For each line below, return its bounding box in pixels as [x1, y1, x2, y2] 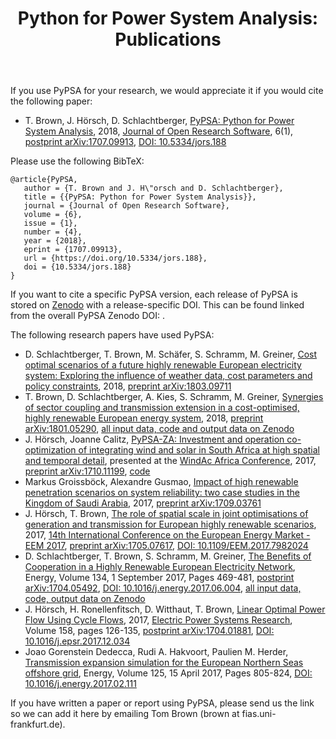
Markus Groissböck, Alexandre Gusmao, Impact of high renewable [24, 476, 299, 488]
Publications [114, 28, 222, 51]
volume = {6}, [23, 210, 83, 220]
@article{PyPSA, [10, 175, 78, 185]
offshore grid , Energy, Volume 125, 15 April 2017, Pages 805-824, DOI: [24, 667, 313, 679]
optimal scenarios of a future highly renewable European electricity [24, 359, 302, 371]
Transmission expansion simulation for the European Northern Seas [24, 657, 304, 669]
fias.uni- [241, 708, 277, 720]
